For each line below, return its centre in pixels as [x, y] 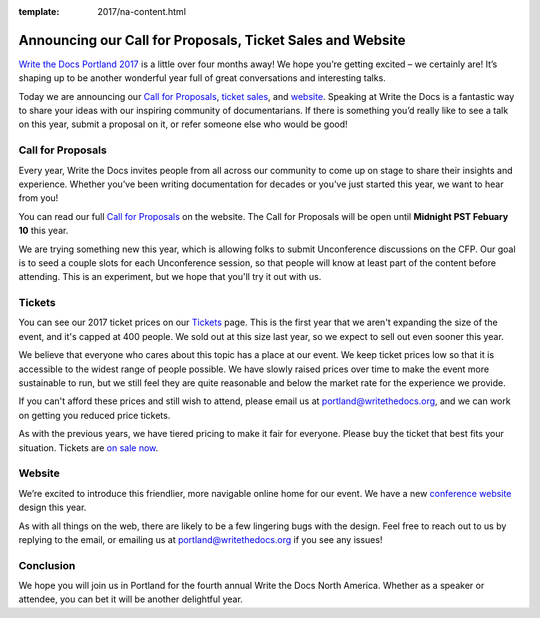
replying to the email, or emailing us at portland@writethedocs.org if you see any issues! [200, 539]
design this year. [52, 507]
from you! [38, 198]
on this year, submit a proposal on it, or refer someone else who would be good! [183, 124]
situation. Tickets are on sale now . [88, 447]
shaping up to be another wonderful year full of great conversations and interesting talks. [202, 78]
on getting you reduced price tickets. [94, 415]
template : [39, 11]
